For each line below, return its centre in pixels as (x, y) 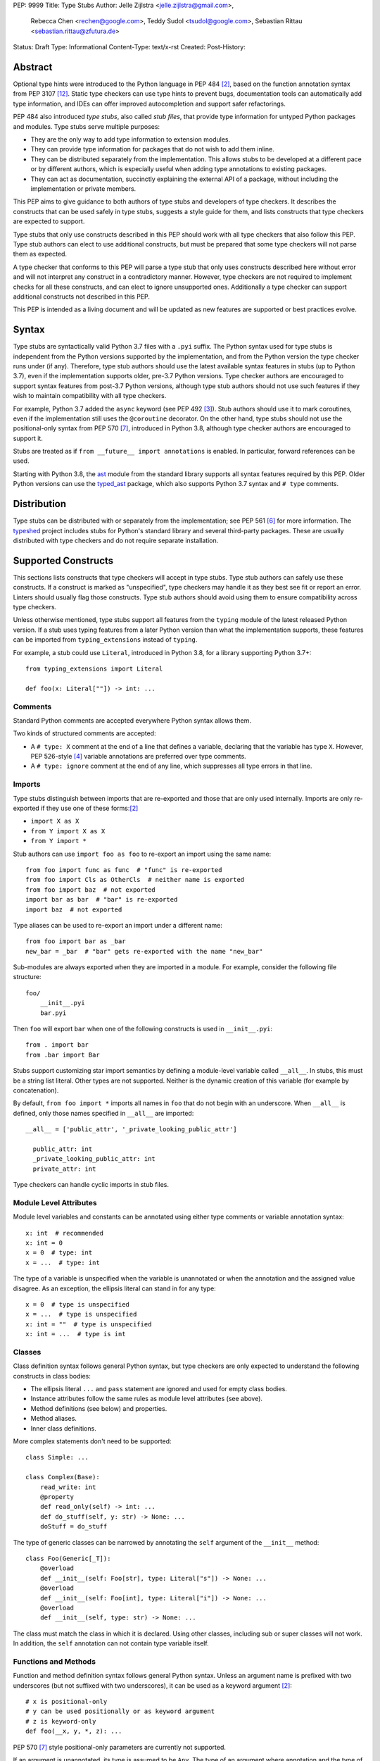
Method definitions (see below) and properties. (99, 1408)
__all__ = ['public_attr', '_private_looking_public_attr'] (131, 1130)
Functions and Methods (55, 1661)
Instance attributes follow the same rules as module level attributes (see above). (147, 1399)
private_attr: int (64, 1169)
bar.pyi (53, 1013)
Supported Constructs (63, 560)
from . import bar (57, 1045)
